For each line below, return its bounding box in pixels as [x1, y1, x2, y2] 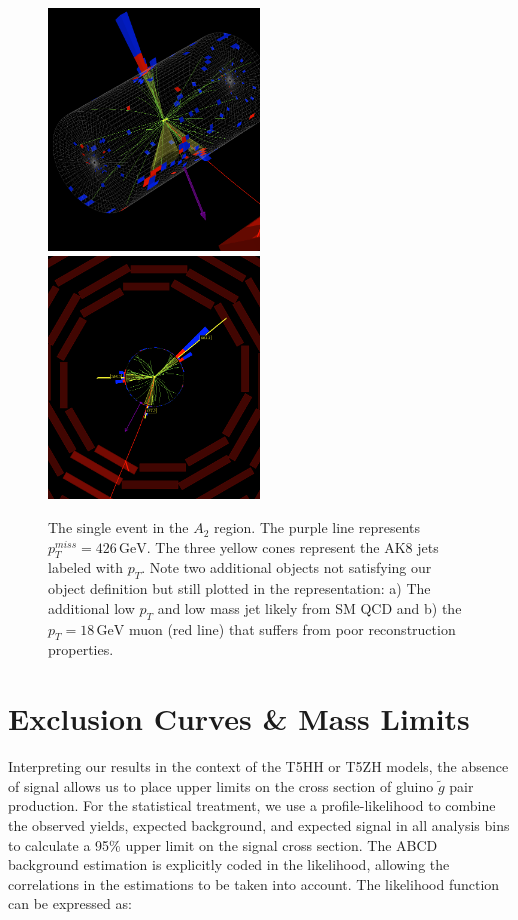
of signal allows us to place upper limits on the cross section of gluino [8, 775, 434, 796]
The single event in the [48, 517, 189, 538]
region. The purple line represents [213, 517, 421, 538]
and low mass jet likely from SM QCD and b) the [157, 597, 462, 618]
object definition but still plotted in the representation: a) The [48, 578, 431, 599]
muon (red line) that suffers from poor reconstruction [128, 618, 456, 639]
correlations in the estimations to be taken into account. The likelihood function [8, 873, 500, 894]
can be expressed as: [8, 893, 132, 914]
